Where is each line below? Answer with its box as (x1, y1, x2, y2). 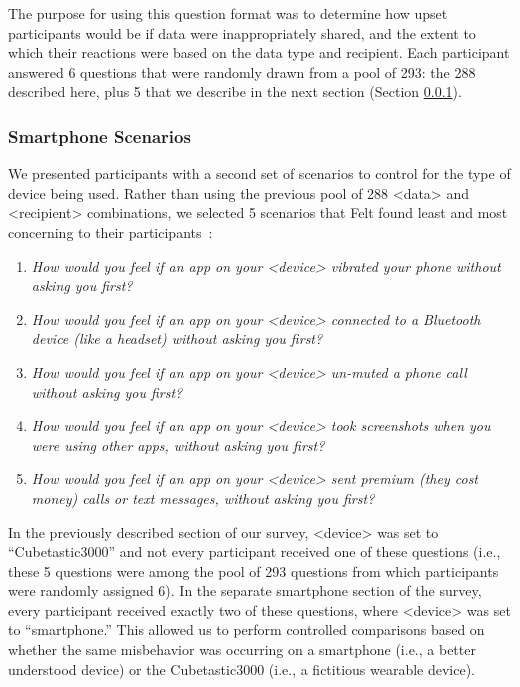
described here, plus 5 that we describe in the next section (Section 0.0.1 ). (8, 81, 462, 102)
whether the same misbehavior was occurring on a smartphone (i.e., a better (8, 639, 476, 660)
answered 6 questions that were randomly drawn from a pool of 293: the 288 (8, 61, 476, 82)
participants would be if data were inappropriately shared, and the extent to (8, 22, 476, 43)
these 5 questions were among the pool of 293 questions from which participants (8, 560, 499, 581)
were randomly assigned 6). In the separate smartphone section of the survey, (8, 580, 482, 601)
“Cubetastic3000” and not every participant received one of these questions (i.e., (8, 541, 501, 562)
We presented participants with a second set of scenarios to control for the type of (8, 163, 511, 184)
